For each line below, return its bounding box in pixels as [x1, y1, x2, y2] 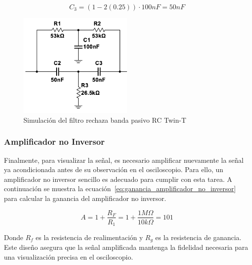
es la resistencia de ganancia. [155, 232, 242, 243]
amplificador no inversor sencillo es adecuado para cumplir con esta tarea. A [4, 174, 232, 184]
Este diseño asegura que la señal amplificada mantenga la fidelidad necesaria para [4, 242, 249, 252]
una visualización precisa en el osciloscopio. [4, 252, 133, 262]
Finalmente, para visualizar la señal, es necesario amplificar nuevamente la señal [4, 155, 244, 165]
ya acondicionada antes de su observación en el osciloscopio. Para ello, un [4, 164, 224, 175]
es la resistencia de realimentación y [36, 232, 143, 243]
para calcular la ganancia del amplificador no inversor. [4, 193, 167, 203]
